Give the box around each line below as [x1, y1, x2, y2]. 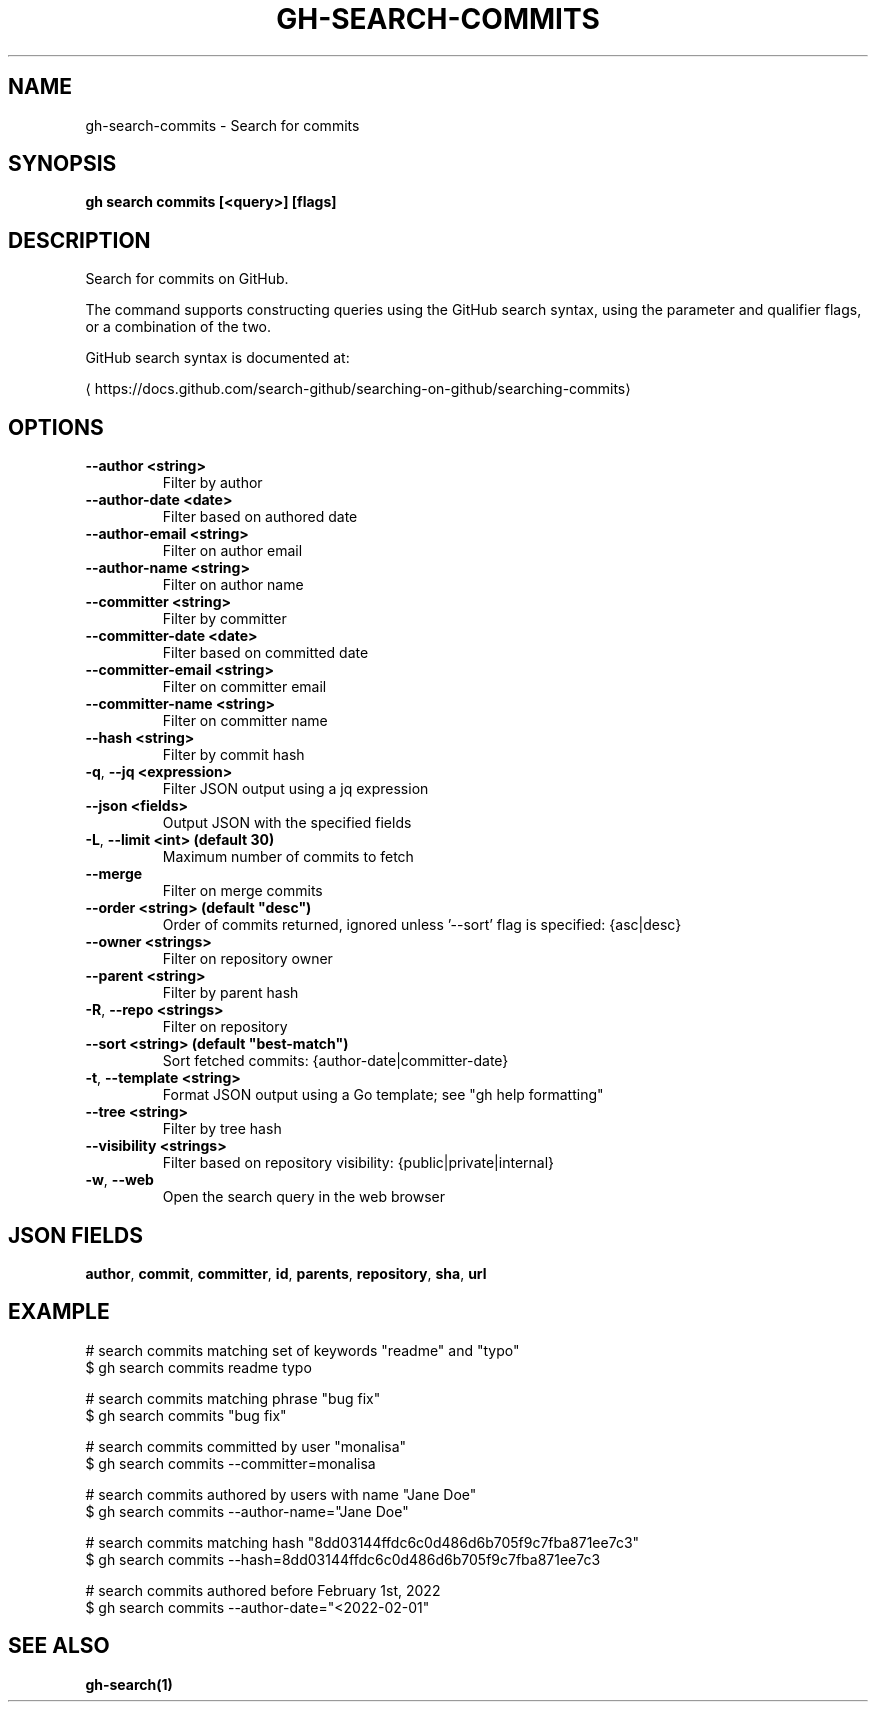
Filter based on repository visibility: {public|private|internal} [162, 1154, 555, 1172]
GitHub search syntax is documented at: [85, 349, 350, 367]
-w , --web [85, 1171, 154, 1189]
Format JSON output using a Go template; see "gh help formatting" [162, 1086, 604, 1104]
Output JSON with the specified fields [162, 814, 412, 832]
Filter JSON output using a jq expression [162, 780, 429, 798]
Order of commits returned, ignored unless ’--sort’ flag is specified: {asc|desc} [162, 916, 682, 934]
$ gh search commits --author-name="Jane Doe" [85, 1502, 409, 1520]
